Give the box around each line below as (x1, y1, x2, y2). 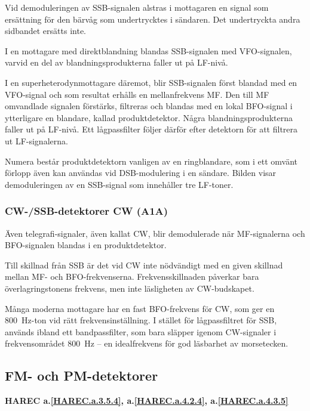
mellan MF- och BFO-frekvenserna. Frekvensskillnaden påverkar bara (5, 270, 259, 283)
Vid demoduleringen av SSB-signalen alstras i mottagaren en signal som (5, 1, 269, 13)
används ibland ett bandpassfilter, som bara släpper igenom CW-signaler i (5, 325, 277, 338)
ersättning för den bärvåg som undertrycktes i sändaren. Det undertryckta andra (5, 13, 300, 25)
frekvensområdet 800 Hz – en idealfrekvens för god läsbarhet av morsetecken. (5, 337, 288, 350)
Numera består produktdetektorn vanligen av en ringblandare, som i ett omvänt (5, 154, 298, 167)
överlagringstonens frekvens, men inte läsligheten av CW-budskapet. (5, 282, 254, 294)
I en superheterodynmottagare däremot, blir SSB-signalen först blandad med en (5, 76, 297, 88)
